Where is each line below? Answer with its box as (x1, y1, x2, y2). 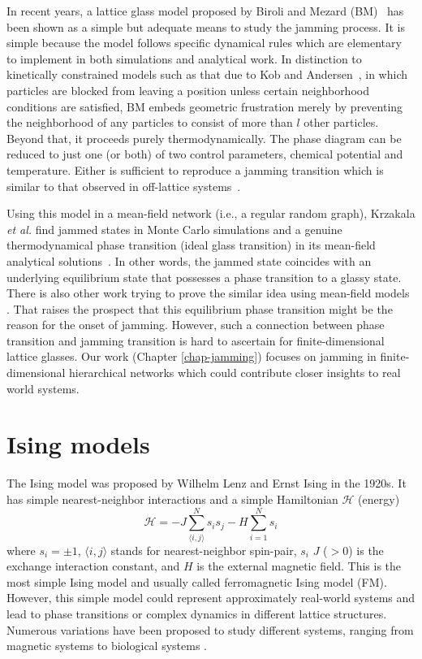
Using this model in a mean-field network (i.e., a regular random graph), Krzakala (6, 205, 416, 222)
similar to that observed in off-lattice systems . (6, 177, 241, 194)
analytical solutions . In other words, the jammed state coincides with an (6, 252, 372, 269)
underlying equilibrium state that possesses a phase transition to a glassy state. (6, 268, 402, 285)
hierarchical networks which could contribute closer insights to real (69, 364, 401, 381)
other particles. (304, 114, 379, 131)
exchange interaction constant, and (6, 557, 180, 574)
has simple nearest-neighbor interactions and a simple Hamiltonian (6, 490, 338, 507)
